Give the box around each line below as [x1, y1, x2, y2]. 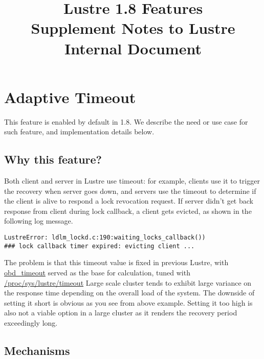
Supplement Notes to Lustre [31, 17, 235, 38]
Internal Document [64, 37, 202, 58]
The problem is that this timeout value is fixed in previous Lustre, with [4, 257, 229, 268]
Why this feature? [4, 151, 102, 167]
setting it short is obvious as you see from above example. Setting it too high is [4, 297, 253, 308]
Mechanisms [4, 342, 70, 358]
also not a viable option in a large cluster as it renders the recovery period [4, 307, 237, 318]
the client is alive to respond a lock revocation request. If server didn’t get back [4, 195, 253, 206]
